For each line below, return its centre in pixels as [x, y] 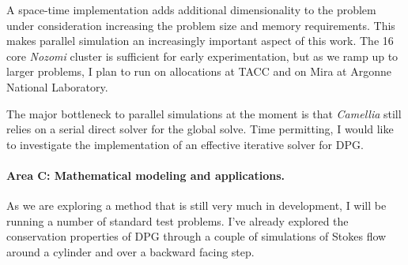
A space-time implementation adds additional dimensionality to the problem [191, 9]
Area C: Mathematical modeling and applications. [146, 175]
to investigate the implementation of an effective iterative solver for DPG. [185, 144]
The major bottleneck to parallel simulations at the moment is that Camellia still [204, 113]
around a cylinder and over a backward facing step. [130, 251]
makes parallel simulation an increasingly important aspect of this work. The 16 [200, 41]
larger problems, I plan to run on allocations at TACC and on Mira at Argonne [199, 71]
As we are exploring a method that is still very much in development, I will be [196, 205]
